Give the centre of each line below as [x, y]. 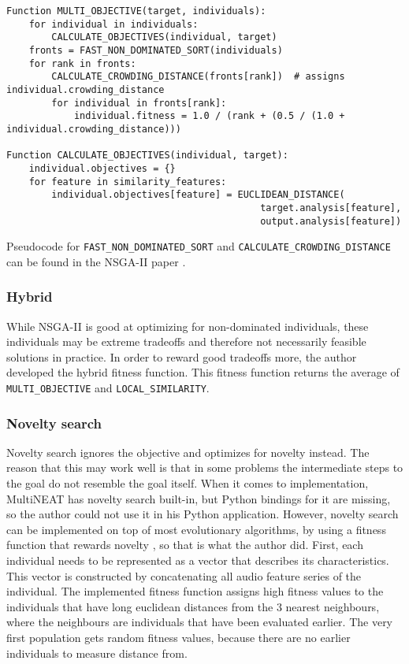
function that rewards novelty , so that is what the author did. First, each [185, 545]
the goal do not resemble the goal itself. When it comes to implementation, [188, 483]
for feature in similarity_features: [128, 182]
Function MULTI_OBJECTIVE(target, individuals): [136, 11]
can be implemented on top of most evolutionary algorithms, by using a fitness [196, 529]
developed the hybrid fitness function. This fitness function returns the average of [203, 372]
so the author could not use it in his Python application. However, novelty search [203, 514]
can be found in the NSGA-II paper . [96, 261]
